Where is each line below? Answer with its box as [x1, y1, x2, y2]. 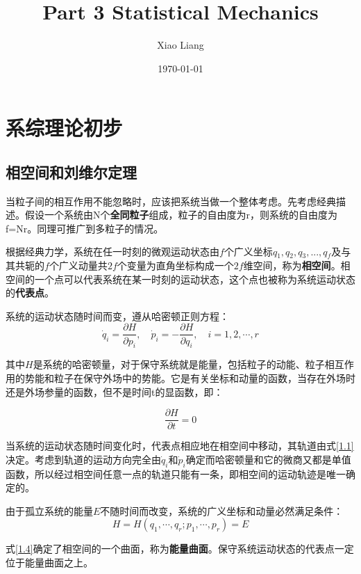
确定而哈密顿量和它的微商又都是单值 [185, 452, 351, 466]
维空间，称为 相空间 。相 [243, 258, 351, 273]
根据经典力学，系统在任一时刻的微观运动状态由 [6, 244, 219, 259]
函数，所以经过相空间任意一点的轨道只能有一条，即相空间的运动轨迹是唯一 [6, 466, 346, 481]
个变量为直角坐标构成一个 [117, 258, 234, 273]
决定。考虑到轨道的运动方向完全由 [6, 452, 161, 466]
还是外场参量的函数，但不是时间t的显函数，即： [6, 384, 224, 399]
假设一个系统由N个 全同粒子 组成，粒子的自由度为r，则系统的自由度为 [24, 207, 337, 222]
